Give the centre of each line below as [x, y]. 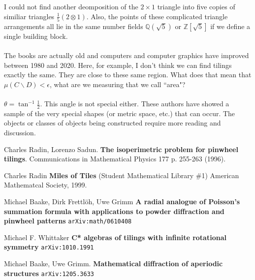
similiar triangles [29, 16]
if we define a [230, 26]
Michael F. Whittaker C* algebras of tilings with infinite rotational [115, 237]
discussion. [20, 133]
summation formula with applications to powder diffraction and [114, 211]
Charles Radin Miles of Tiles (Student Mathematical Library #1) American [122, 175]
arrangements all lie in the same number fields [74, 26]
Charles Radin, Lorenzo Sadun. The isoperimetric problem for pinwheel [121, 149]
